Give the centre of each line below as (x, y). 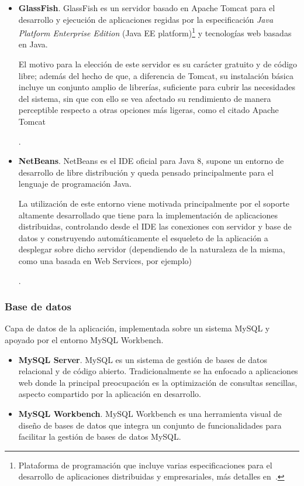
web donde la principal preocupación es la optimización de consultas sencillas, (158, 382)
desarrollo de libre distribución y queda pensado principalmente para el (146, 172)
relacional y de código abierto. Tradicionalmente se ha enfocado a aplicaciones (158, 371)
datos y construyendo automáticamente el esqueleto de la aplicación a (143, 237)
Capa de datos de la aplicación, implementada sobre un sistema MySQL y (137, 328)
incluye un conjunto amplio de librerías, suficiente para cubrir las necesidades (157, 87)
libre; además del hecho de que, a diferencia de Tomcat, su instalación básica (156, 75)
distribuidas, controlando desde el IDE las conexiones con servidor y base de (155, 226)
